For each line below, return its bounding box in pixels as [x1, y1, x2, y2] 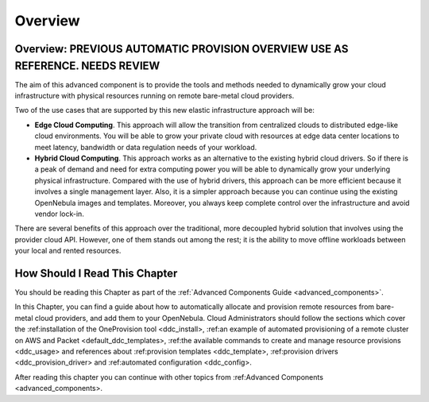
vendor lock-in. [34, 209, 85, 218]
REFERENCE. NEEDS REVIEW [14, 59, 160, 72]
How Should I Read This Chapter [14, 266, 178, 280]
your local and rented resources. [14, 246, 122, 256]
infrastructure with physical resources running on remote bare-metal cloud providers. [14, 91, 295, 101]
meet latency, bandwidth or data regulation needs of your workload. [34, 142, 257, 152]
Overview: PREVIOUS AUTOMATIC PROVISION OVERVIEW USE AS [14, 42, 349, 56]
